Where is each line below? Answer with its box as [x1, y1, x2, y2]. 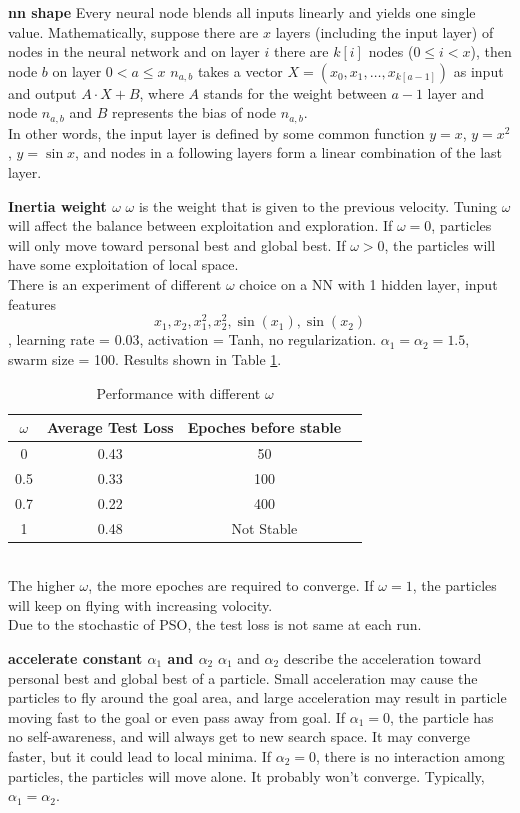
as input [453, 60, 504, 81]
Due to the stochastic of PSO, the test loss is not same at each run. [8, 614, 422, 635]
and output [8, 82, 77, 103]
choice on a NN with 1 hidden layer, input [239, 273, 498, 294]
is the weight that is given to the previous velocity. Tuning [138, 195, 498, 216]
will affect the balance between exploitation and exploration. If [8, 215, 393, 236]
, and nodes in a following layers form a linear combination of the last [75, 142, 503, 163]
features [8, 293, 56, 314]
